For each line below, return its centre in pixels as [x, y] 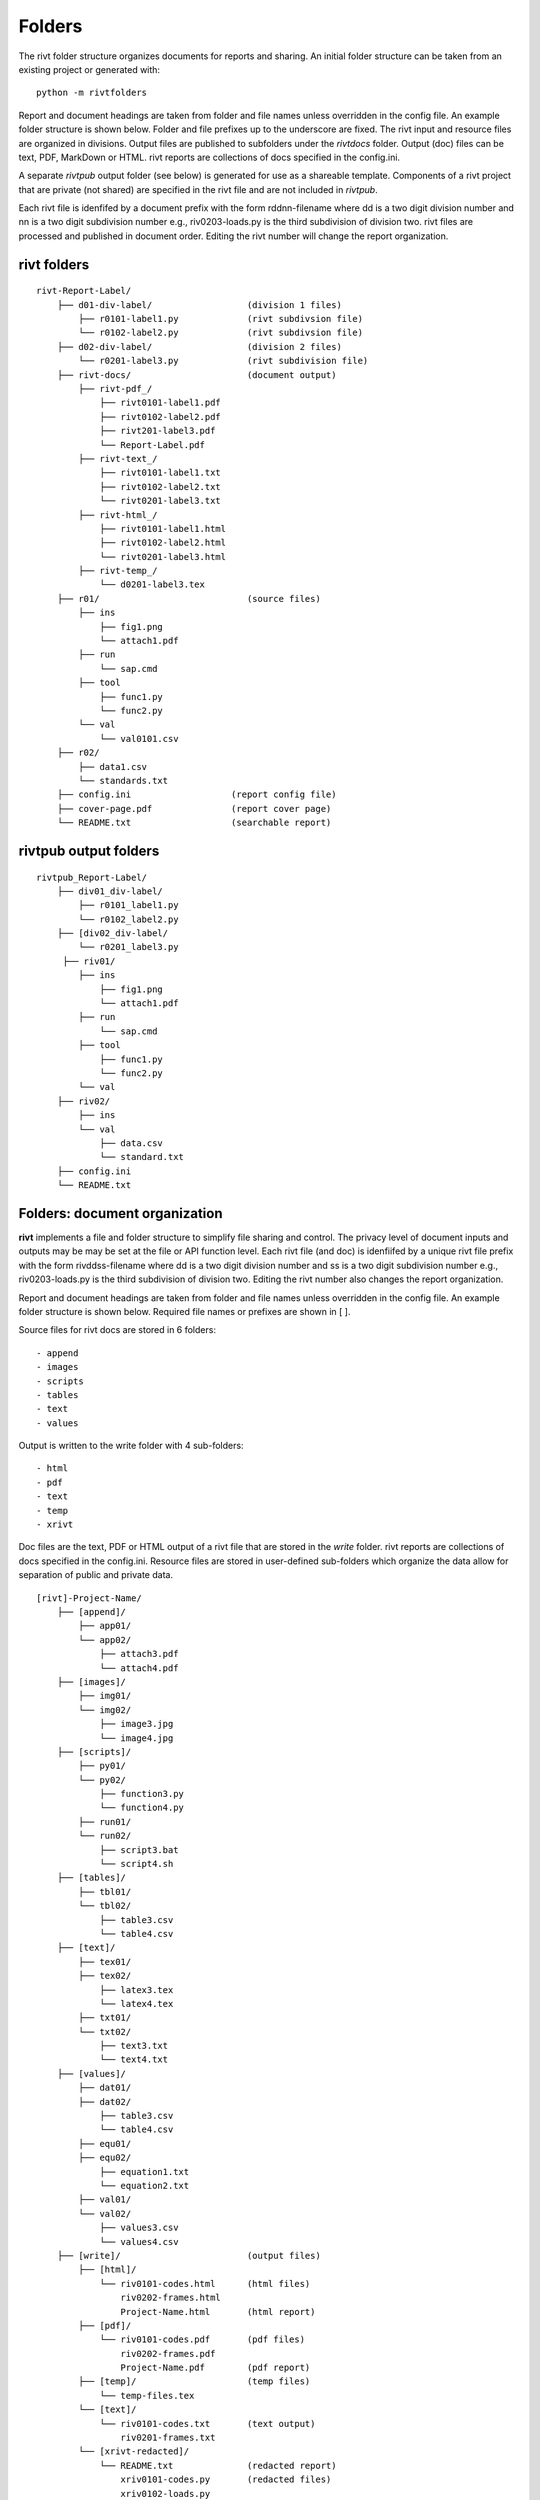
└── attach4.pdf [139, 1668]
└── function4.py [142, 1808]
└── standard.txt [142, 1157]
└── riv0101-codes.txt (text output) [207, 2423]
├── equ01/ [105, 2143]
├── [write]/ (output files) [189, 2255]
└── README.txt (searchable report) [194, 823]
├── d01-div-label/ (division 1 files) [199, 304]
